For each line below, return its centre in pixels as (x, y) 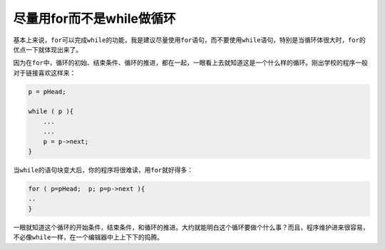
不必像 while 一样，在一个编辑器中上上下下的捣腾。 (88, 237)
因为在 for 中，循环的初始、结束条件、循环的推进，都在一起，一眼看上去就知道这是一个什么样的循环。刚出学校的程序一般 (191, 63)
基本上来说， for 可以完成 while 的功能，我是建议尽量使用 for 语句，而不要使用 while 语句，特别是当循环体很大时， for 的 (190, 40)
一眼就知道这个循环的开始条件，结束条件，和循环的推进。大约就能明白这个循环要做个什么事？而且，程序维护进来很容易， (191, 227)
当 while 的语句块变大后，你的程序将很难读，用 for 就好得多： (103, 170)
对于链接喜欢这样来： (45, 73)
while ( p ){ (51, 111)
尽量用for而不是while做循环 (94, 19)
